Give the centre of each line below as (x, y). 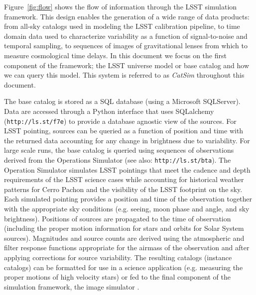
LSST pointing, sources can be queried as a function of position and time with (124, 131)
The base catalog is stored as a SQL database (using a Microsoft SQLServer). (122, 101)
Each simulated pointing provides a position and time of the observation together (128, 199)
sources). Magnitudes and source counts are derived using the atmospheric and (124, 238)
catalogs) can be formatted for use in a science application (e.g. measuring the (124, 267)
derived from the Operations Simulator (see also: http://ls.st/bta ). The (118, 159)
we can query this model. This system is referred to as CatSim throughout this (124, 75)
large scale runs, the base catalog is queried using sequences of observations (119, 150)
